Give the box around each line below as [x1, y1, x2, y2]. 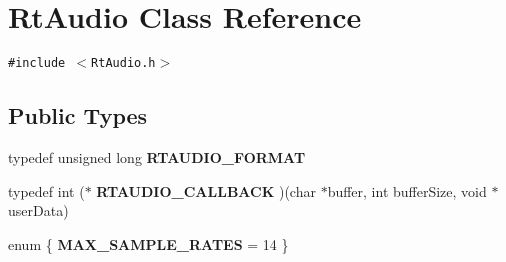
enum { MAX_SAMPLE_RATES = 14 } [8, 233, 289, 254]
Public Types [8, 100, 148, 131]
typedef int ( [8, 180, 85, 201]
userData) [8, 200, 69, 221]
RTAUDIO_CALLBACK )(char [96, 180, 316, 201]
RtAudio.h [91, 56, 156, 71]
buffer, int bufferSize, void [327, 180, 487, 201]
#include [8, 56, 66, 71]
